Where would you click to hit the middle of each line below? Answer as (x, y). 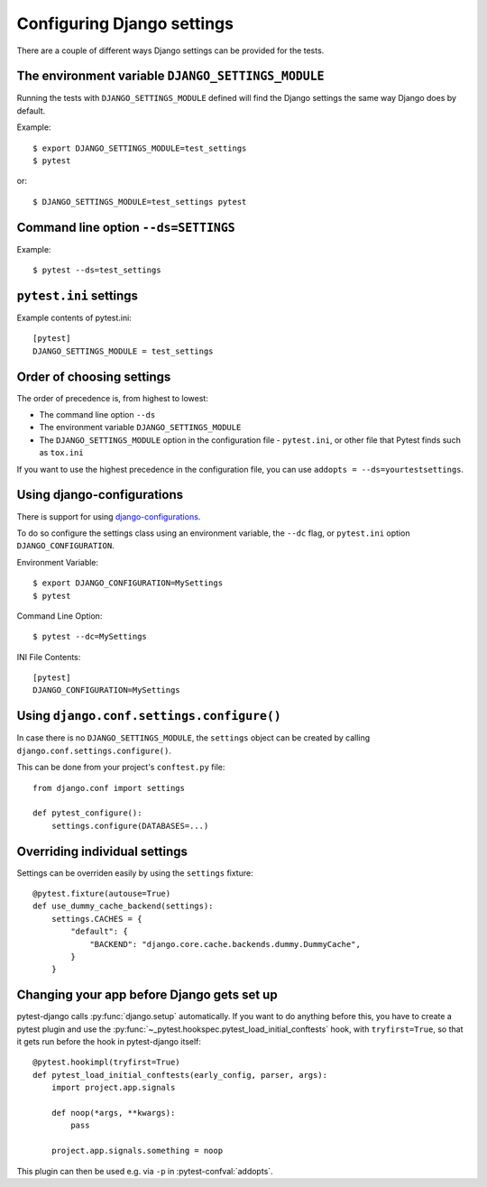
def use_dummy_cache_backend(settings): (123, 906)
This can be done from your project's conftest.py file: (121, 768)
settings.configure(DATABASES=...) (130, 826)
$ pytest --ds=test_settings (97, 270)
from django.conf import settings (109, 788)
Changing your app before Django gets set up (147, 995)
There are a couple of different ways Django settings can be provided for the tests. (170, 51)
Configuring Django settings (125, 23)
